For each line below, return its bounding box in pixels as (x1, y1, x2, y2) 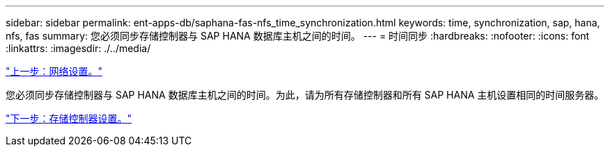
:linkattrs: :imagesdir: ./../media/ (6, 42, 151, 54)
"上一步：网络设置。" (6, 65, 103, 77)
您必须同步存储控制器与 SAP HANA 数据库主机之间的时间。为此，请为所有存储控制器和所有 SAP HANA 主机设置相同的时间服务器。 (6, 89, 604, 101)
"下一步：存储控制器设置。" (6, 112, 132, 124)
